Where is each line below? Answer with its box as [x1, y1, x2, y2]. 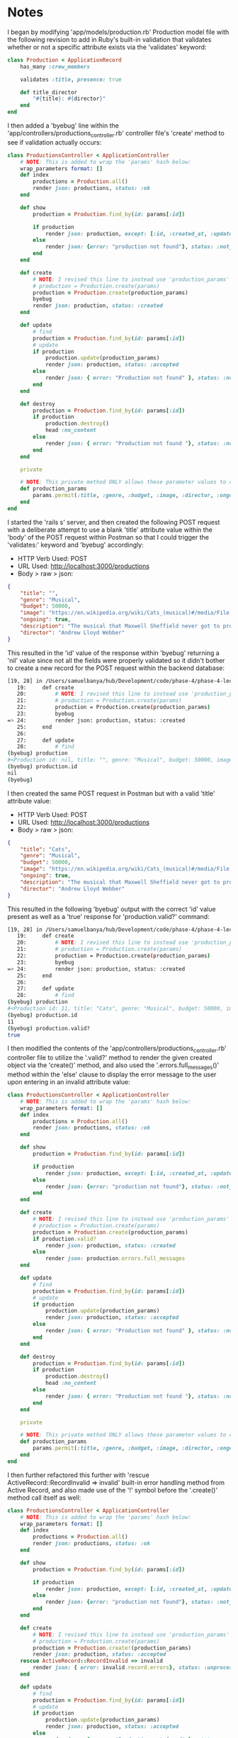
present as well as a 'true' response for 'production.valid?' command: [7, 912, 210, 920]
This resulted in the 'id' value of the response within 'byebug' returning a [7, 648, 220, 657]
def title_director [20, 89, 78, 96]
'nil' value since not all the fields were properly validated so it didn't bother [7, 656, 225, 664]
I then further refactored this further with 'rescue [7, 1471, 150, 1479]
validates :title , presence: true [20, 76, 122, 83]
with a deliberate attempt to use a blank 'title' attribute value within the [7, 525, 213, 534]
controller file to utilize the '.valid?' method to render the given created [7, 1054, 212, 1062]
